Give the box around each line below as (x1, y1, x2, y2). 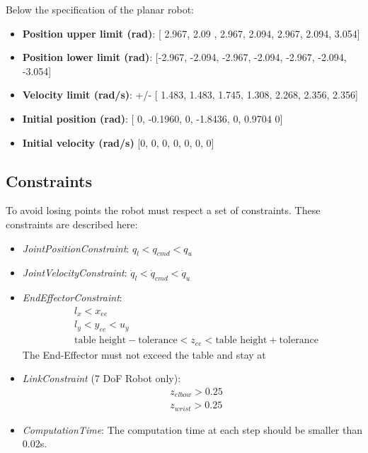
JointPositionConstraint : (22, 240, 130, 255)
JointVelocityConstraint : (22, 265, 127, 280)
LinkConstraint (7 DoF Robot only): (22, 371, 181, 386)
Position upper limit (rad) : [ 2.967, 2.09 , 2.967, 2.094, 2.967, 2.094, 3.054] (22, 26, 360, 40)
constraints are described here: (6, 216, 138, 231)
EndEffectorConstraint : (22, 290, 122, 305)
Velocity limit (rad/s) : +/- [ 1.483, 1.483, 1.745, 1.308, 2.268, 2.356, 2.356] (22, 87, 358, 102)
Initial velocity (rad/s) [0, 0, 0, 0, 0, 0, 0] (22, 135, 214, 150)
